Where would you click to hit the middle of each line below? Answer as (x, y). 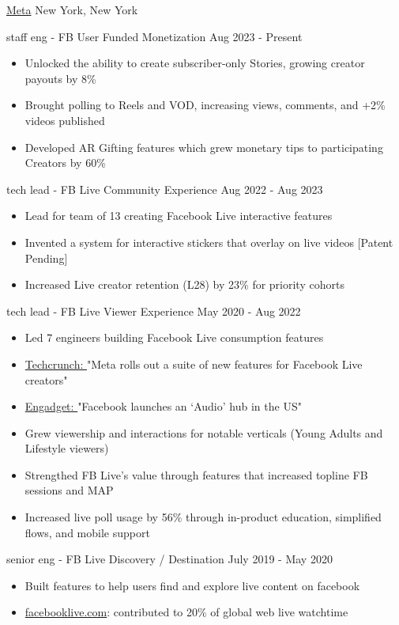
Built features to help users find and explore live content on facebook (192, 585)
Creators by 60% (65, 163)
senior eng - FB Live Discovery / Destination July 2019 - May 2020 (169, 559)
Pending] (46, 258)
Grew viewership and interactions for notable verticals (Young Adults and (204, 432)
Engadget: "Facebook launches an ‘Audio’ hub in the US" (163, 406)
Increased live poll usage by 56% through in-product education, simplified (203, 517)
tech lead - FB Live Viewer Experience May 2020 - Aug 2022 (154, 311)
